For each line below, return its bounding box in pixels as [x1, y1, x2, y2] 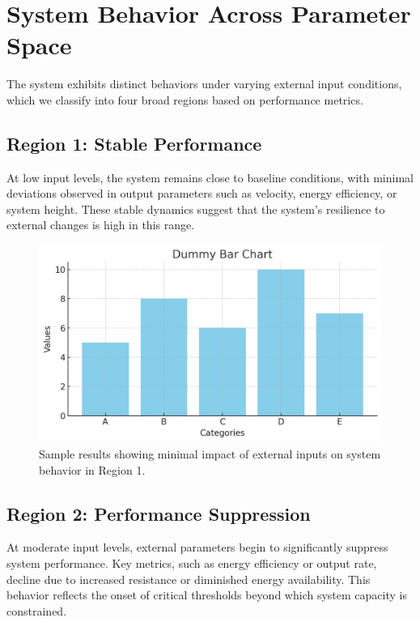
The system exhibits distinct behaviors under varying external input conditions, [6, 75, 402, 92]
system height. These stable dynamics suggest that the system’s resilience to [6, 200, 385, 217]
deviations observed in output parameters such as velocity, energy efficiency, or [6, 185, 397, 202]
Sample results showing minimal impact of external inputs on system [39, 445, 381, 462]
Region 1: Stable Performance [6, 130, 262, 155]
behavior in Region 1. [39, 461, 146, 478]
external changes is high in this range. [6, 216, 195, 233]
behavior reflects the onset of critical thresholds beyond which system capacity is [6, 586, 407, 603]
